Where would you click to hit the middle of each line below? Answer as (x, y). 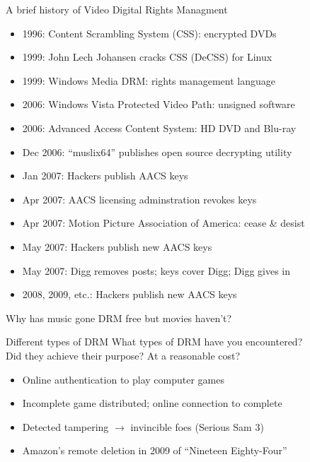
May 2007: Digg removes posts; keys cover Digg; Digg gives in (156, 270)
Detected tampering (65, 426)
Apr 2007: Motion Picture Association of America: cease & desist (163, 223)
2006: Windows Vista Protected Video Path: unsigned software (159, 104)
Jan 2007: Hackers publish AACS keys (105, 176)
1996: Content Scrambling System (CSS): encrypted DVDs (149, 33)
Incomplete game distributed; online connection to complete (152, 403)
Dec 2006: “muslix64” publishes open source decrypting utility (157, 152)
